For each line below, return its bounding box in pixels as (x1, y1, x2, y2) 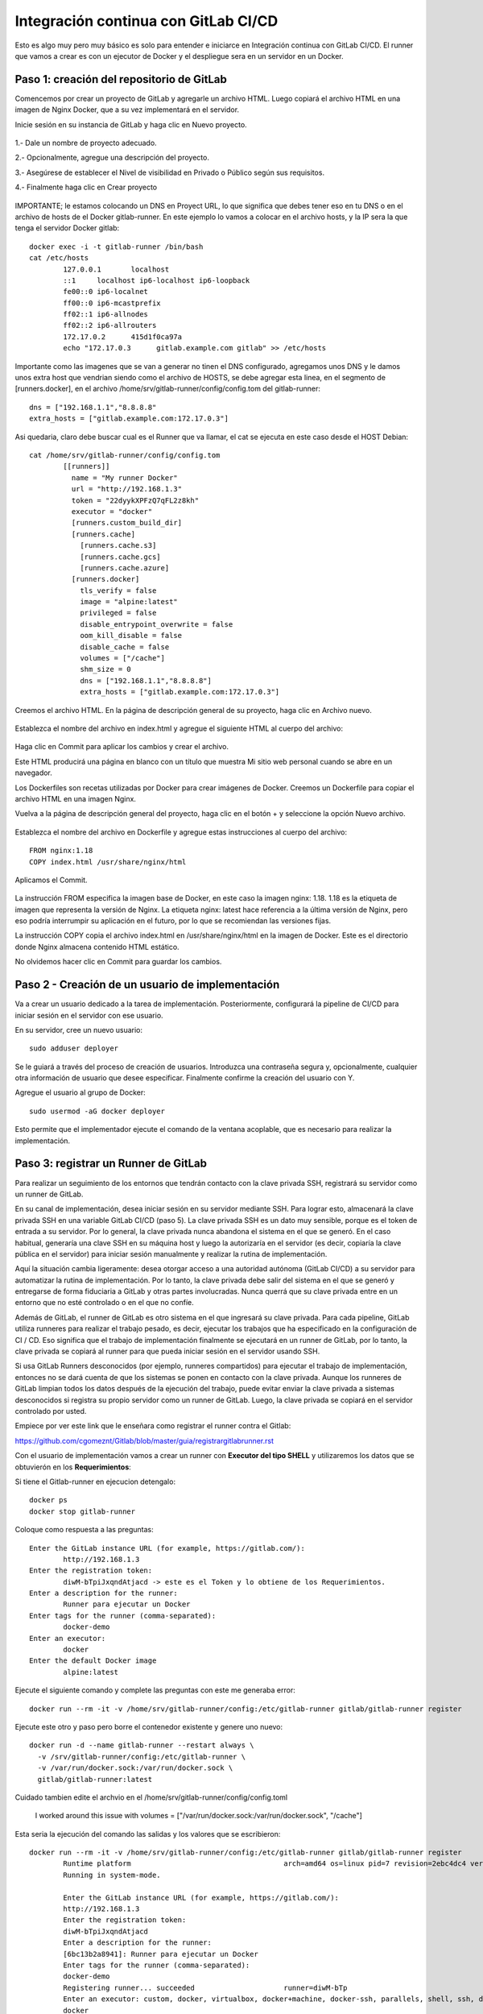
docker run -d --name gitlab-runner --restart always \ (29, 1741, 254, 1750)
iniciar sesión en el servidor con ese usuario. (14, 1010, 164, 1020)
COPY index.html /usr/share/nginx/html (29, 857, 187, 866)
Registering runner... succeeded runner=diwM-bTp (63, 1983, 348, 1992)
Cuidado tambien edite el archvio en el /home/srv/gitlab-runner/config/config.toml (14, 1792, 288, 1802)
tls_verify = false (80, 586, 157, 595)
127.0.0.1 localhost (63, 264, 170, 274)
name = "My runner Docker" (71, 473, 179, 483)
